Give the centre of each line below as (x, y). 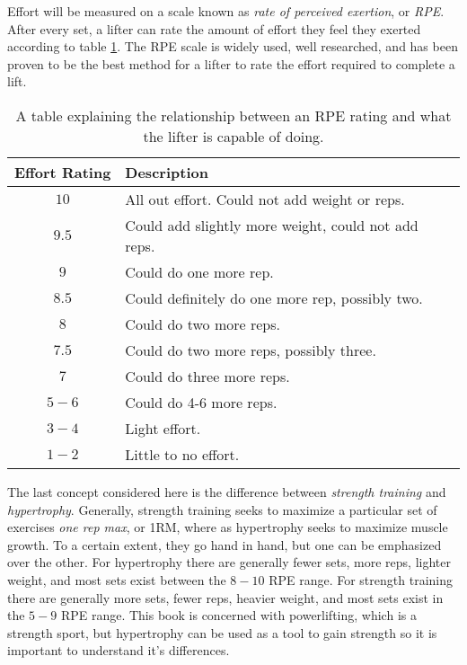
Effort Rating (63, 172)
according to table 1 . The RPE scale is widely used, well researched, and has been (233, 46)
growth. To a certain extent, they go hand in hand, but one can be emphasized (225, 544)
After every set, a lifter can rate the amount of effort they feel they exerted (214, 28)
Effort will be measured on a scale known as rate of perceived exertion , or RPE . (226, 11)
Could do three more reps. (207, 376)
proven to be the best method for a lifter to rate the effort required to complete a (231, 63)
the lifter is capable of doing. (233, 136)
